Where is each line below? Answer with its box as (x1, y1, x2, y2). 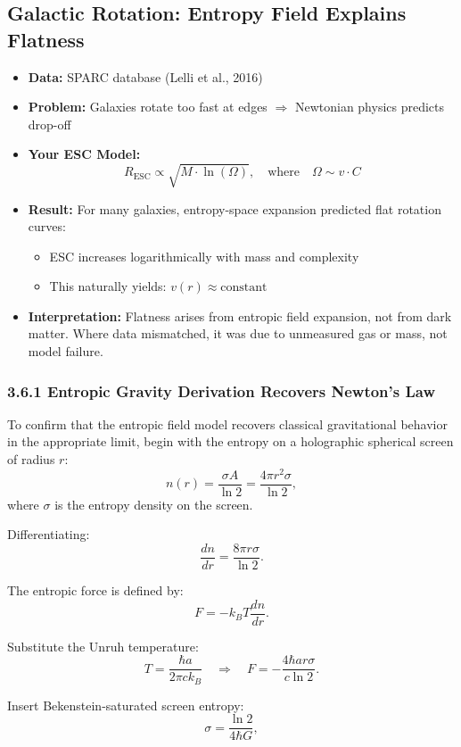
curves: (28, 217, 66, 236)
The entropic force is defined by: (7, 581, 184, 600)
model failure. (28, 342, 103, 361)
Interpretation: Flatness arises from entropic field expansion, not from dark (28, 306, 452, 325)
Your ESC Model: (28, 145, 141, 163)
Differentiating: (7, 525, 90, 544)
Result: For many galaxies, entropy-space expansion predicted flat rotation (28, 199, 441, 218)
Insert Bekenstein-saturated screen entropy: (7, 695, 244, 714)
